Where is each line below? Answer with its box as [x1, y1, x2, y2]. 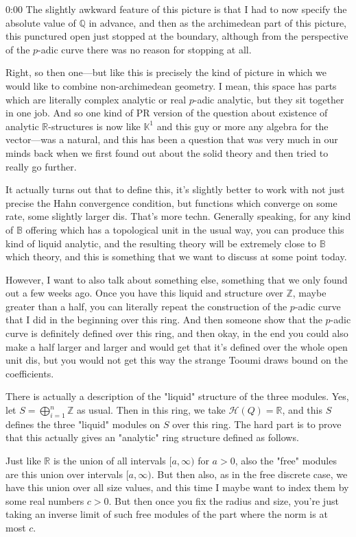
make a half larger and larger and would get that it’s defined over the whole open [5, 339, 348, 353]
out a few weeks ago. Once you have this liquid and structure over [5, 286, 283, 300]
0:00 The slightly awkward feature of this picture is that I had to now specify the [5, 2, 347, 16]
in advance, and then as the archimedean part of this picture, [88, 15, 346, 29]
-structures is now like [48, 118, 141, 133]
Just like [5, 453, 41, 468]
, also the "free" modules [235, 453, 337, 468]
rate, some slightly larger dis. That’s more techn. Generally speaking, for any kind [5, 209, 351, 223]
